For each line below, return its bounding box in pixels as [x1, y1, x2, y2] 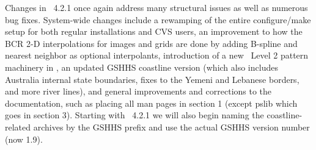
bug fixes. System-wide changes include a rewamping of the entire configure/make [5, 13, 311, 26]
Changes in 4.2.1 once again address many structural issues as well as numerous [5, 1, 308, 13]
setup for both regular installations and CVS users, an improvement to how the [5, 25, 303, 38]
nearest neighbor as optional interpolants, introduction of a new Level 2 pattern [5, 49, 309, 62]
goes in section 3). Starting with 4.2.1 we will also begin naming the [5, 109, 264, 121]
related [5, 120, 31, 133]
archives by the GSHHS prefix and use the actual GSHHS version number [33, 120, 310, 133]
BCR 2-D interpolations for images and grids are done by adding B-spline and [5, 37, 298, 49]
